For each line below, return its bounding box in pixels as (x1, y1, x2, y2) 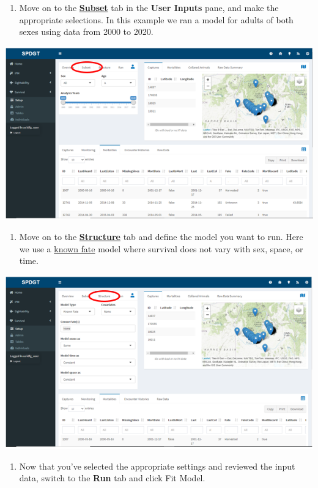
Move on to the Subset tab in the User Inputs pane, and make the (19, 1, 279, 13)
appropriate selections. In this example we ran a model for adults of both (19, 13, 294, 26)
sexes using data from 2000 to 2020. (19, 25, 153, 38)
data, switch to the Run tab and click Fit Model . (19, 471, 205, 484)
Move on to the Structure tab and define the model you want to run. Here (19, 230, 303, 242)
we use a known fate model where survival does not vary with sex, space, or (19, 242, 303, 255)
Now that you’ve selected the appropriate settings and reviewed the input (19, 459, 295, 472)
